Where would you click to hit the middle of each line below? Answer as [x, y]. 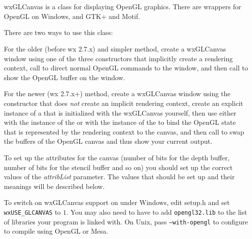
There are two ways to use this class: [58, 32]
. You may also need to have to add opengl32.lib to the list [157, 212]
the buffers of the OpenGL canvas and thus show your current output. [108, 141]
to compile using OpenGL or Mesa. [56, 231]
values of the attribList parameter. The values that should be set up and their [119, 177]
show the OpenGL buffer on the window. [65, 77]
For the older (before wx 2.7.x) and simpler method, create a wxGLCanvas [115, 48]
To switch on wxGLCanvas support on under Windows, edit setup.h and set [117, 202]
